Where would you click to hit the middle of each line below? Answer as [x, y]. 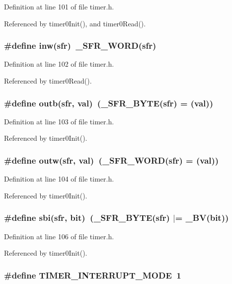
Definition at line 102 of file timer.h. [59, 64]
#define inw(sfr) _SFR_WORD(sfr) [80, 46]
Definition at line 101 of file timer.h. [59, 6]
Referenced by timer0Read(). [48, 81]
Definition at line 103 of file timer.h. [59, 121]
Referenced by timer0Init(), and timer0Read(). [75, 23]
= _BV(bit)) [202, 218]
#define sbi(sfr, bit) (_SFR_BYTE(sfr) [87, 218]
